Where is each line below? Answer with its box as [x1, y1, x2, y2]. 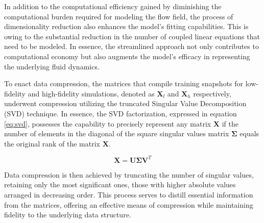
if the [222, 118, 238, 129]
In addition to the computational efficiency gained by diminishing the [4, 1, 222, 11]
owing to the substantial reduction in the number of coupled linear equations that [4, 31, 260, 41]
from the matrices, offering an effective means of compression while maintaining [4, 199, 253, 210]
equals [239, 128, 259, 139]
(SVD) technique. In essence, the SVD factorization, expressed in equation [4, 108, 237, 118]
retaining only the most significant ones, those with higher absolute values [4, 179, 236, 190]
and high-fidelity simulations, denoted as [28, 88, 155, 98]
